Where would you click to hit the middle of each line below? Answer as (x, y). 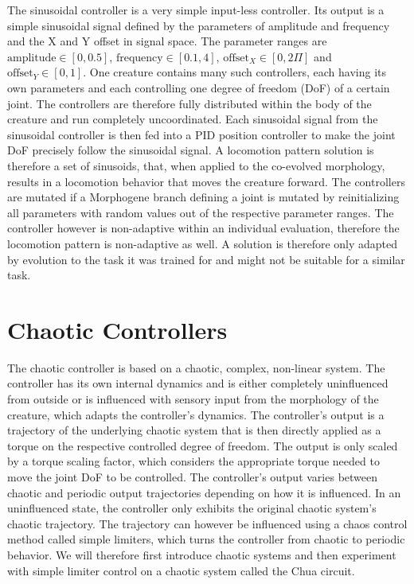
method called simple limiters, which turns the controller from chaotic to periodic (206, 539)
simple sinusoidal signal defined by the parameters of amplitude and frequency (199, 25)
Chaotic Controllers (117, 329)
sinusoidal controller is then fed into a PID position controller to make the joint (201, 134)
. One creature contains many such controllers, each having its (234, 72)
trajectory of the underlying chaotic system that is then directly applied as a (194, 430)
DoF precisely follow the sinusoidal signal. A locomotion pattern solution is (191, 150)
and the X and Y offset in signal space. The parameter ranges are (167, 41)
